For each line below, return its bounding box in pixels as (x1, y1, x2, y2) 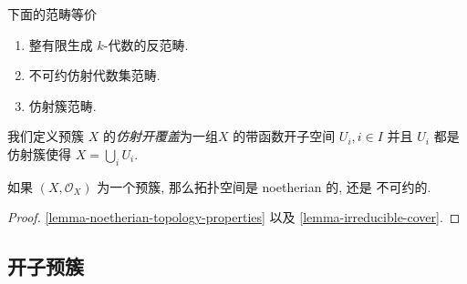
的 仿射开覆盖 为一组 (102, 127, 218, 146)
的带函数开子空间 (233, 127, 336, 146)
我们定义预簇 (7, 127, 84, 146)
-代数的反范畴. (103, 35, 189, 54)
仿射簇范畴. (28, 96, 97, 115)
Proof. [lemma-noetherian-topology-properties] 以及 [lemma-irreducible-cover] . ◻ (7, 208, 461, 227)
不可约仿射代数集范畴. (28, 66, 161, 85)
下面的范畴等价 (7, 5, 97, 23)
